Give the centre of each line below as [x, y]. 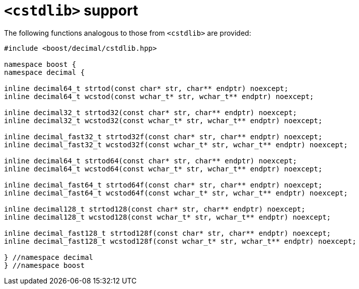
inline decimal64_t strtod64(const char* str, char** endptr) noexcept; [151, 161]
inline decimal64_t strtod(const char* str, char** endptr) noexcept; [146, 88]
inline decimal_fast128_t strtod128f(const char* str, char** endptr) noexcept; [168, 233]
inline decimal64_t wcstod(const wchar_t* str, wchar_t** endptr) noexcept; [159, 96]
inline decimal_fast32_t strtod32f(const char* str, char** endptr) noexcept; [163, 136]
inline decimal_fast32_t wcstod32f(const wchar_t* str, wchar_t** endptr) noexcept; [176, 144]
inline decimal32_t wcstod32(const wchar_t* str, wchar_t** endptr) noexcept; [163, 120]
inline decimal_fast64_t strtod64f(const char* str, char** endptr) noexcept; [163, 185]
